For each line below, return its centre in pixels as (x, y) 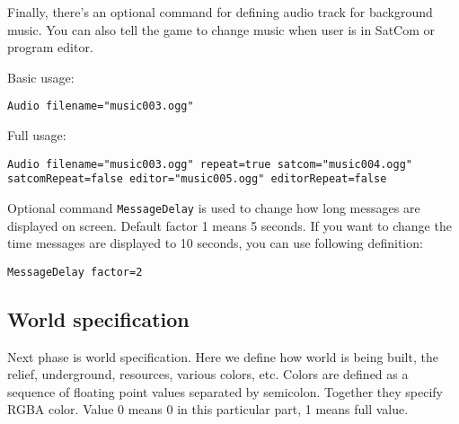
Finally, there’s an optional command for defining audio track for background (220, 12)
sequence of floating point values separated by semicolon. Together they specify (225, 391)
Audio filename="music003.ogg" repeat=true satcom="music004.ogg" (210, 164)
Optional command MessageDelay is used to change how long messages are (214, 207)
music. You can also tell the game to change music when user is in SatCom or (221, 29)
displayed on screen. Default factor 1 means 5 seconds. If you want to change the (229, 225)
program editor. (50, 47)
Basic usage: (41, 77)
